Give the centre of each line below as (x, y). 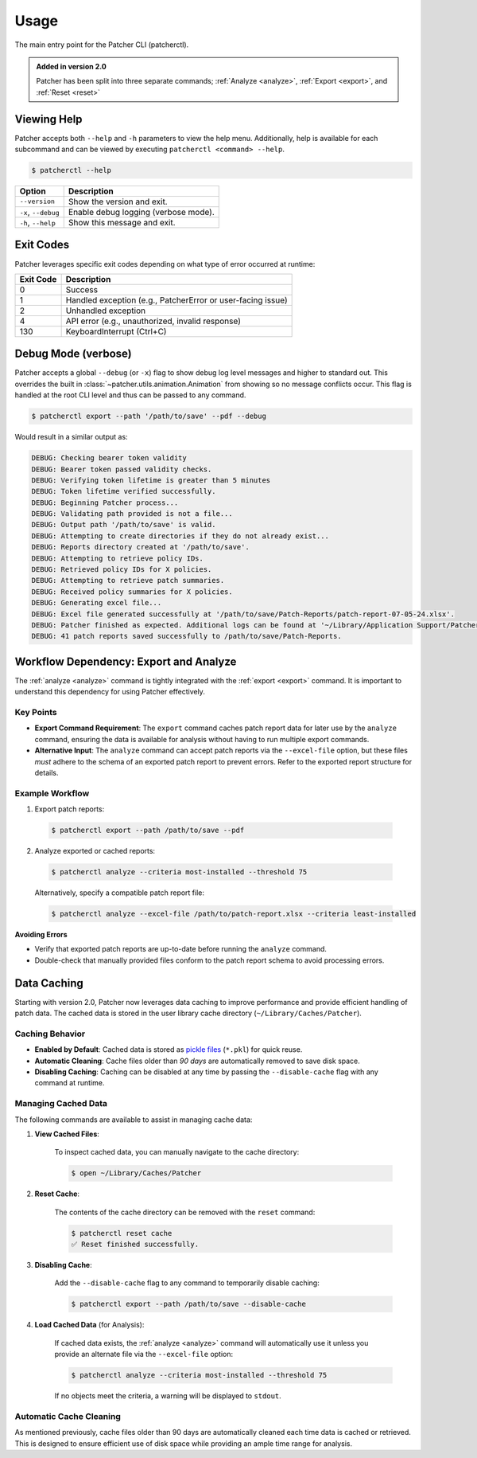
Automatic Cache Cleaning (68, 1416)
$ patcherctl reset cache (122, 1233)
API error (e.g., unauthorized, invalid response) (153, 321)
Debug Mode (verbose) (73, 354)
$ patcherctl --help (71, 170)
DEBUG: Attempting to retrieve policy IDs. (118, 558)
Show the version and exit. (118, 201)
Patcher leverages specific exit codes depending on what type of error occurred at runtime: (165, 264)
